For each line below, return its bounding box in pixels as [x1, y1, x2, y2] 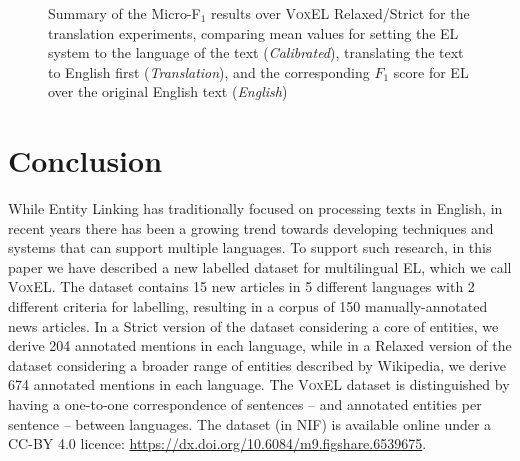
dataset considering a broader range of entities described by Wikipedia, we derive [8, 354, 506, 375]
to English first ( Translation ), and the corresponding [48, 61, 370, 82]
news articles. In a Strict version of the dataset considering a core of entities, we [8, 315, 499, 336]
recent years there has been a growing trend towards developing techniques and [8, 217, 494, 238]
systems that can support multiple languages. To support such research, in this [8, 237, 492, 258]
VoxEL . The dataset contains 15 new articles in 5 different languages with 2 [8, 276, 475, 297]
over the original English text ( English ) [48, 81, 288, 102]
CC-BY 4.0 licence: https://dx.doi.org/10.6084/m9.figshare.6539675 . [8, 433, 427, 454]
